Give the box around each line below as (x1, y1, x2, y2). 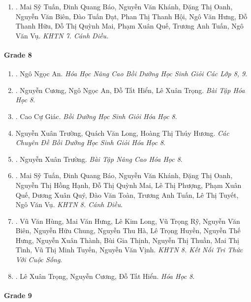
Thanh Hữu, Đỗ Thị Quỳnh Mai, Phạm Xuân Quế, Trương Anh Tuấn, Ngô (15, 21, 244, 31)
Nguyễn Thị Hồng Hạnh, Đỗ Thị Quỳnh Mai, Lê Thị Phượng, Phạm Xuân (15, 180, 242, 190)
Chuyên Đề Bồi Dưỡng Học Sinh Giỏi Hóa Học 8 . (15, 137, 165, 148)
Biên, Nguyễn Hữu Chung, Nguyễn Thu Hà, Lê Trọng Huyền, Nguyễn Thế (15, 225, 241, 236)
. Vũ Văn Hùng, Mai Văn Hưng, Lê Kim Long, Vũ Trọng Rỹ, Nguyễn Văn (15, 215, 240, 226)
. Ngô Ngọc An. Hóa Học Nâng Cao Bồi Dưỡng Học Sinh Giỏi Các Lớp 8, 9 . (15, 68, 248, 79)
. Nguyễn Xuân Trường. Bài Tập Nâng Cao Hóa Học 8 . (15, 153, 183, 164)
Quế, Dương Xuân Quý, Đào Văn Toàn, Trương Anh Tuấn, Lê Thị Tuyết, (15, 189, 239, 200)
